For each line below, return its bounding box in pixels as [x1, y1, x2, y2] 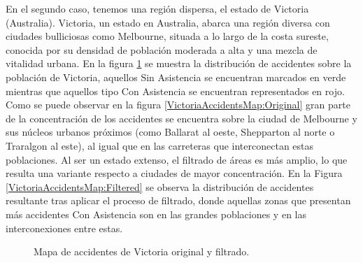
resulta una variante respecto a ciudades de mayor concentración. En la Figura [6, 166, 343, 180]
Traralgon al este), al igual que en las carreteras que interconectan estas [6, 138, 314, 152]
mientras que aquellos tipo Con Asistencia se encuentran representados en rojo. [6, 83, 345, 98]
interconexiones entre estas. [6, 220, 123, 235]
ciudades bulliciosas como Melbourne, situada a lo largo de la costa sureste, [6, 29, 329, 43]
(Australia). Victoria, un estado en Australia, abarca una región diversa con [6, 15, 330, 29]
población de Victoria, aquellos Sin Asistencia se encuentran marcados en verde [6, 69, 346, 84]
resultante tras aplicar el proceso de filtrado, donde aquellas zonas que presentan [6, 193, 351, 208]
